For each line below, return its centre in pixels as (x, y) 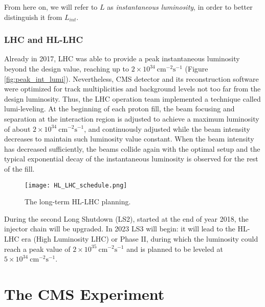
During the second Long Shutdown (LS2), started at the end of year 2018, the (126, 218)
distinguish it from (33, 17)
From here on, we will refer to (51, 7)
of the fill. (19, 168)
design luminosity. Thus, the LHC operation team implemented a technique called (132, 98)
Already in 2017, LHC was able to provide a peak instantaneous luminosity (122, 58)
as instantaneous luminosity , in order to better (180, 7)
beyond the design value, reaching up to (67, 68)
